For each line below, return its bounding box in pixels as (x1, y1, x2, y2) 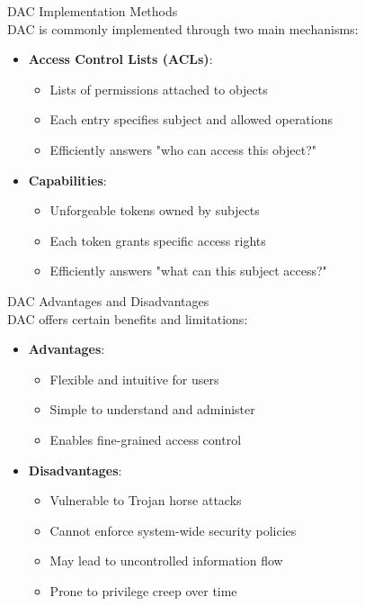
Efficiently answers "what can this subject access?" (49, 261, 327, 280)
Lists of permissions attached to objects (49, 79, 268, 98)
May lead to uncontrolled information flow (49, 551, 283, 570)
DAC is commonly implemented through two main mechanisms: (7, 19, 359, 38)
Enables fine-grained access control (49, 430, 242, 448)
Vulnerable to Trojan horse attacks (49, 491, 242, 510)
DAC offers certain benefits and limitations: (7, 309, 248, 328)
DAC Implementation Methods (7, 2, 178, 20)
